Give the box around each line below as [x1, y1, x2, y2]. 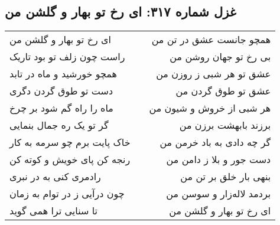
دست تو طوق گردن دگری [9, 84, 113, 98]
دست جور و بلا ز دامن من [166, 152, 271, 167]
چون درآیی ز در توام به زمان [9, 187, 125, 201]
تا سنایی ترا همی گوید [9, 204, 98, 218]
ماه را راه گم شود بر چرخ [9, 101, 113, 115]
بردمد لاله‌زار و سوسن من [166, 187, 271, 201]
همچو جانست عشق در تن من [151, 32, 271, 47]
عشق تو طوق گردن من [175, 84, 271, 98]
